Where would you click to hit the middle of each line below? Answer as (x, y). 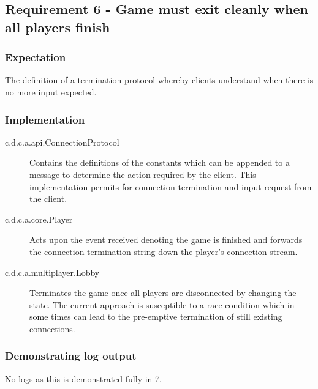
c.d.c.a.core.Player (39, 219)
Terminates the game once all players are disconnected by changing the (163, 293)
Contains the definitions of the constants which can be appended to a (160, 162)
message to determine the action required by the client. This (143, 174)
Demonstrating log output (71, 356)
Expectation (36, 57)
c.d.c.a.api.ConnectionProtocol (62, 142)
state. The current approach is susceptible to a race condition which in (162, 304)
